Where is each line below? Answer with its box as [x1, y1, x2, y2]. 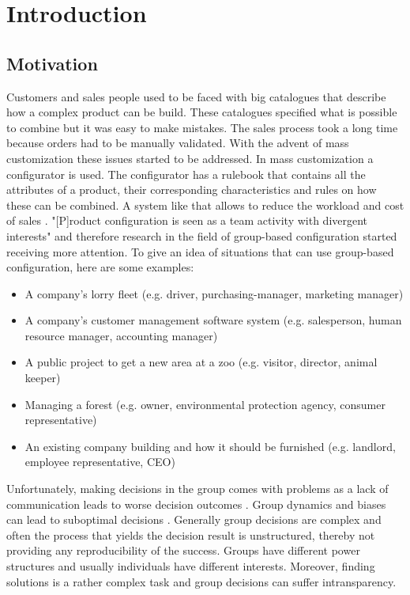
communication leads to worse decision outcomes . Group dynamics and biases [6, 495, 386, 512]
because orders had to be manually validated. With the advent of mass [6, 135, 349, 151]
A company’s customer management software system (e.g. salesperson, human [24, 312, 402, 328]
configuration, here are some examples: [6, 259, 194, 275]
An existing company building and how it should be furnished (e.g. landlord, [24, 438, 396, 454]
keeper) [24, 370, 61, 386]
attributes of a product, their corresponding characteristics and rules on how [6, 181, 377, 198]
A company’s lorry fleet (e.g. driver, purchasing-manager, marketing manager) [24, 285, 404, 301]
